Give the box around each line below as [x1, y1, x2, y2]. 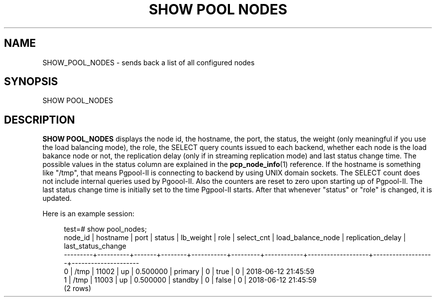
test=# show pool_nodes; [64, 225, 147, 234]
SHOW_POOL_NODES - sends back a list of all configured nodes [42, 58, 255, 67]
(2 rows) [64, 284, 92, 293]
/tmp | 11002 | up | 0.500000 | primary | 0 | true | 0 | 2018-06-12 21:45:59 [74, 267, 315, 276]
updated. [42, 194, 72, 203]
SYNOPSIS [4, 75, 58, 88]
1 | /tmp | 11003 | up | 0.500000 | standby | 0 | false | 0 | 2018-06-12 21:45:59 [64, 276, 317, 285]
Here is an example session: [42, 209, 134, 218]
